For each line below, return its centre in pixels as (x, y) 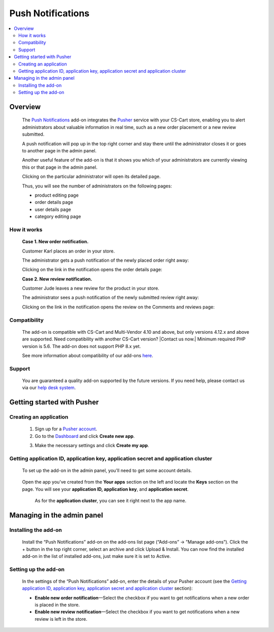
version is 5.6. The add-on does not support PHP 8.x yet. (81, 346)
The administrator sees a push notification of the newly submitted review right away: (110, 298)
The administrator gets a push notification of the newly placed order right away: (106, 260)
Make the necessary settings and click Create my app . (92, 446)
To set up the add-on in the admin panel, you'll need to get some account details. (107, 470)
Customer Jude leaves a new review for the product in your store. (91, 288)
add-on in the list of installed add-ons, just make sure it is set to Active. (96, 556)
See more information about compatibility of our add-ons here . (88, 355)
